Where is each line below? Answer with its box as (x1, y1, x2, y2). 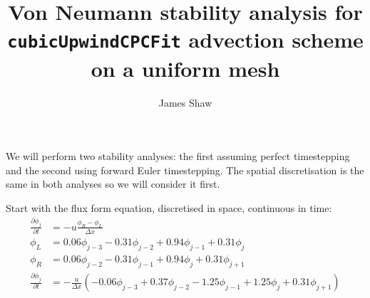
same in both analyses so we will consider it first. (6, 176, 220, 191)
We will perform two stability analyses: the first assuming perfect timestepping (6, 149, 350, 164)
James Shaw (158, 95, 212, 110)
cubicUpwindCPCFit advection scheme (7, 25, 364, 54)
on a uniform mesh (91, 53, 280, 83)
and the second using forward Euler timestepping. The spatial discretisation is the (6, 162, 364, 177)
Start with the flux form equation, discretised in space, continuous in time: (6, 201, 332, 215)
